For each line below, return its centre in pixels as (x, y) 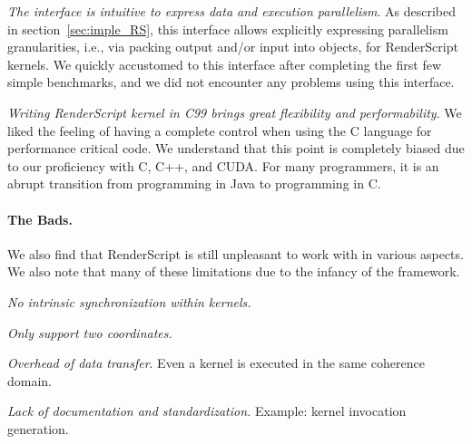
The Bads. (40, 219)
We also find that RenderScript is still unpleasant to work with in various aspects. (236, 253)
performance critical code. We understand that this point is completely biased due (236, 148)
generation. (38, 428)
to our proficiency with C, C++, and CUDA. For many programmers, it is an (223, 165)
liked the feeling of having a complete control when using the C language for (220, 130)
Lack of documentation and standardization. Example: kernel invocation (207, 411)
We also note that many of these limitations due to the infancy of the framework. (234, 271)
